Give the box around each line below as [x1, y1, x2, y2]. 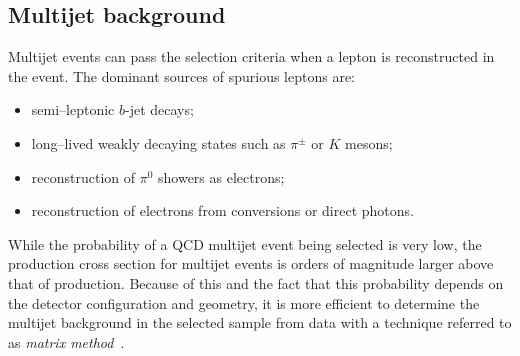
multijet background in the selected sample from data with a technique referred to [8, 312, 512, 333]
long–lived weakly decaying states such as [31, 132, 286, 153]
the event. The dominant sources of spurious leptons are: [8, 65, 355, 86]
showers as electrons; [158, 166, 285, 187]
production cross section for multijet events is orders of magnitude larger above [8, 253, 494, 274]
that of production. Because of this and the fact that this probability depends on [8, 272, 504, 293]
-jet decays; [125, 99, 194, 120]
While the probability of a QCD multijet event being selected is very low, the [8, 233, 482, 254]
